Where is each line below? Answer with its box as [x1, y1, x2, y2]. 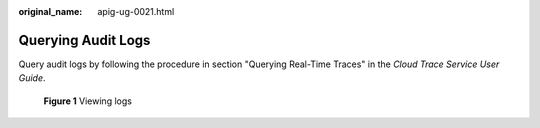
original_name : [18, 6, 83, 17]
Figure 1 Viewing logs [43, 95, 132, 107]
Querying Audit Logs [18, 31, 151, 49]
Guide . [18, 72, 46, 84]
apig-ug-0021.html [97, 6, 175, 17]
